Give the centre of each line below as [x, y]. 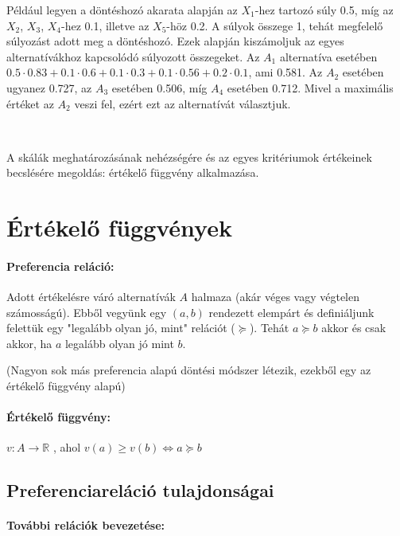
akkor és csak [354, 328]
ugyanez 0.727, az [49, 87]
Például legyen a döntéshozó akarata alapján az [122, 10]
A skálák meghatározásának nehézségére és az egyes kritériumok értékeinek [189, 156]
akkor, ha [29, 343]
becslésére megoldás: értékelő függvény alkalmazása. [133, 172]
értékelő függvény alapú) [66, 386]
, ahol [67, 447]
